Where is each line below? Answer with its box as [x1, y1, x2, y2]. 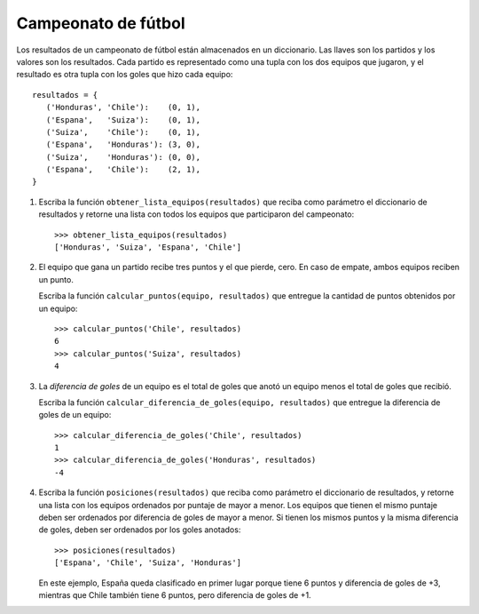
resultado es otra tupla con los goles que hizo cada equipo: [16, 69, 233, 80]
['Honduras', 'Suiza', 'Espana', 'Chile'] [54, 243, 242, 252]
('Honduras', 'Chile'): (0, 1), [45, 102, 201, 113]
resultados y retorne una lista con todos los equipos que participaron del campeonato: [38, 209, 355, 219]
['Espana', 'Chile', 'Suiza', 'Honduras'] [54, 558, 242, 568]
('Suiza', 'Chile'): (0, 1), [45, 127, 201, 137]
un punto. [38, 274, 75, 284]
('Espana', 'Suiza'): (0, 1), [45, 115, 201, 124]
